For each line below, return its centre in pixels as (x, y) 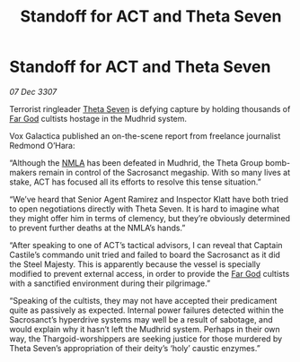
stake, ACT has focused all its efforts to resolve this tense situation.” (136, 182)
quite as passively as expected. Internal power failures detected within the (147, 310)
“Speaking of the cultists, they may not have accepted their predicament (143, 300)
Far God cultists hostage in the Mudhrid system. (98, 118)
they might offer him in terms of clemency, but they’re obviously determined (150, 218)
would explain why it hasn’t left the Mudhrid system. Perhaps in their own (145, 329)
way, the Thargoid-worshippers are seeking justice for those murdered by (146, 339)
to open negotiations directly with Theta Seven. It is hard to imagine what (145, 209)
